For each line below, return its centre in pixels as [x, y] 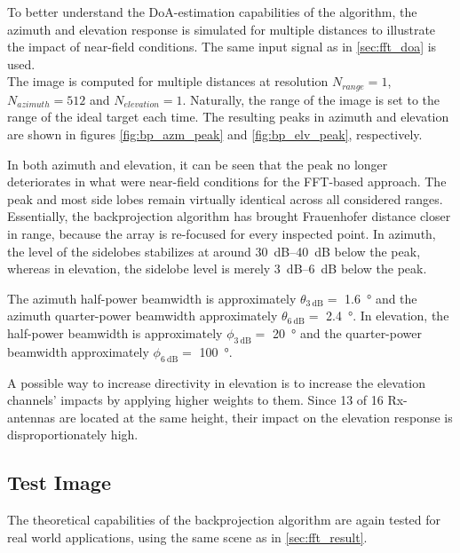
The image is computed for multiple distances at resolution [168, 81]
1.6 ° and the [381, 298]
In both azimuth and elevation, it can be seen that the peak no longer [198, 164]
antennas [32, 417]
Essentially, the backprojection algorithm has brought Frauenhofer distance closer [229, 216]
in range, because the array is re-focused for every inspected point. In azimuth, [222, 233]
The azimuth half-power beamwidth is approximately [152, 298]
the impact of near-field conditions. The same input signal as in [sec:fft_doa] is [222, 47]
